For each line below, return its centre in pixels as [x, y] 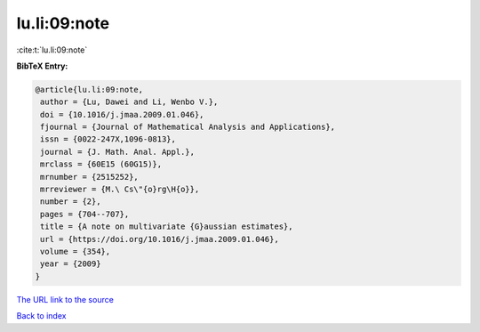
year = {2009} [71, 264]
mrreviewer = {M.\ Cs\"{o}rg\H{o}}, [120, 190]
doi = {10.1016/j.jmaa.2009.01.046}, [122, 114]
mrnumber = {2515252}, [90, 177]
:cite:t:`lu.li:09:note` [52, 50]
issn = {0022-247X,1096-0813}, [108, 139]
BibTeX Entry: [42, 66]
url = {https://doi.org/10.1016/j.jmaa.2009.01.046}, [160, 239]
